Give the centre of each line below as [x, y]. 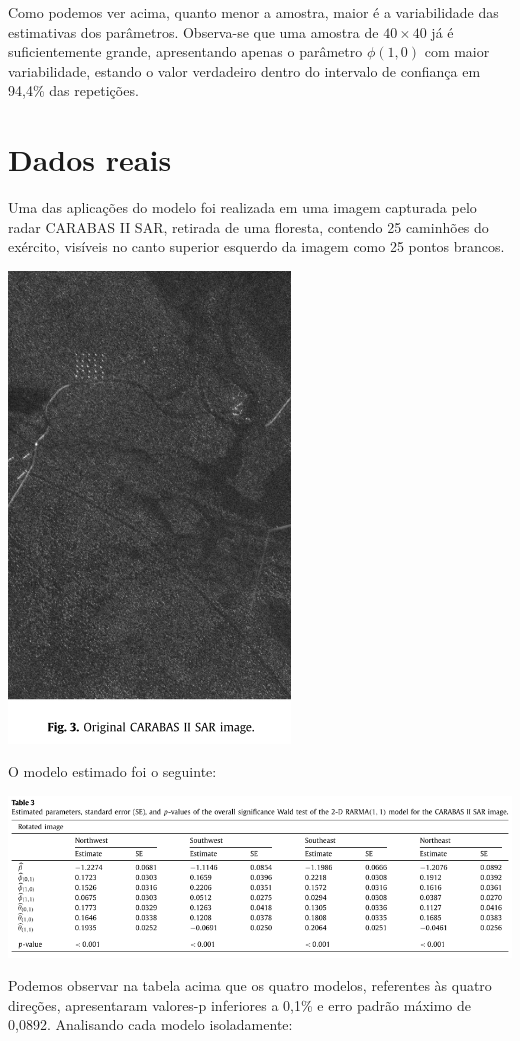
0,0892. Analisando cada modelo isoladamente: [150, 1024]
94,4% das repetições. [73, 90]
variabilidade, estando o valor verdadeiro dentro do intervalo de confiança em [244, 70]
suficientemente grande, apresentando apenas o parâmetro [185, 51]
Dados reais [90, 159]
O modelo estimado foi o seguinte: [112, 771]
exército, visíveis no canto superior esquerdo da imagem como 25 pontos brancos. [256, 246]
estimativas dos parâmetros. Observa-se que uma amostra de [193, 31]
